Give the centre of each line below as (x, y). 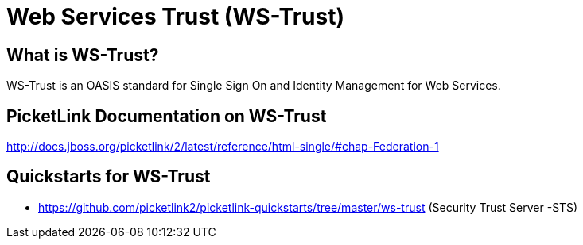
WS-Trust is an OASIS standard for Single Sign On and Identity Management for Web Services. (254, 86)
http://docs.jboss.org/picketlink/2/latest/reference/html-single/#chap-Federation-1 (223, 147)
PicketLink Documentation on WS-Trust (167, 116)
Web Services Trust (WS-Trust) (175, 17)
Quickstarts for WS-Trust (109, 177)
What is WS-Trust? (83, 55)
